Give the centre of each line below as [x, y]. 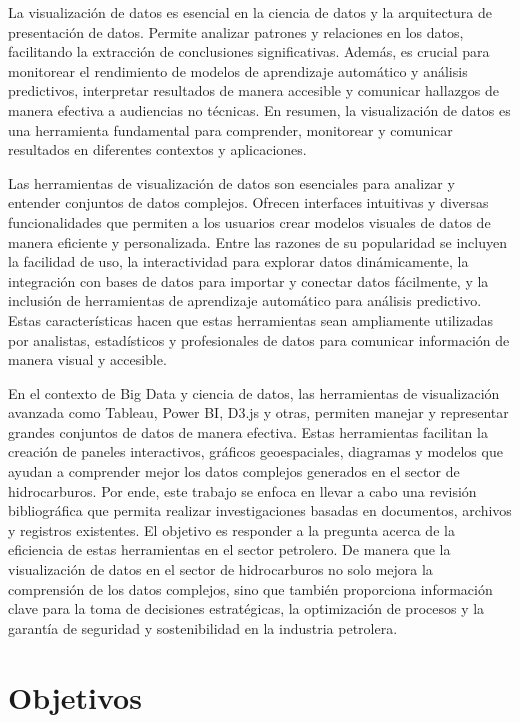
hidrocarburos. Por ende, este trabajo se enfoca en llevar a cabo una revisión [242, 490]
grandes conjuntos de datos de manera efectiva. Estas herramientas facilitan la [248, 431]
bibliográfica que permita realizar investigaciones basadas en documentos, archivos [260, 510]
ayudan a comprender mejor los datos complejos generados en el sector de [234, 471]
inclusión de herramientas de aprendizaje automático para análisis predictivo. [245, 300]
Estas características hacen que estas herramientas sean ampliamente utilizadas [251, 319]
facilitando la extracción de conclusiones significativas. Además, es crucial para [249, 51]
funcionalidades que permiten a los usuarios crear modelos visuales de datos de [249, 221]
